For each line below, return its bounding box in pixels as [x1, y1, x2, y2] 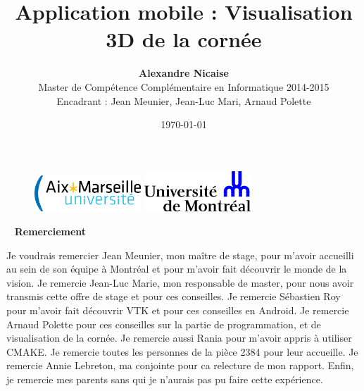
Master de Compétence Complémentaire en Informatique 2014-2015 [38, 79, 330, 94]
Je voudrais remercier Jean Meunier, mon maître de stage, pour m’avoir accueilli [6, 247, 354, 262]
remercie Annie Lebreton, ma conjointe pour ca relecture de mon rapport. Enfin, [6, 358, 354, 373]
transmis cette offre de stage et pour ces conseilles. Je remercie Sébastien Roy [6, 289, 341, 304]
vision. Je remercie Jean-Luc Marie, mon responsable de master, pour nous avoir [6, 275, 354, 290]
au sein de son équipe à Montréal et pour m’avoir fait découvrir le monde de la [6, 261, 347, 276]
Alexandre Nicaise [139, 66, 229, 80]
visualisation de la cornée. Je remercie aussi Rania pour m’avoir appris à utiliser [6, 330, 352, 345]
